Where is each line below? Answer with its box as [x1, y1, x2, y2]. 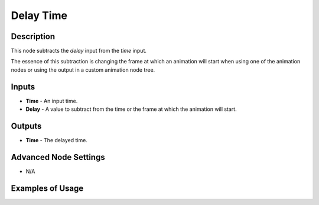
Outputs [11, 121, 42, 131]
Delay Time [11, 9, 68, 22]
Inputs [11, 82, 35, 92]
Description [11, 31, 56, 41]
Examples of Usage [11, 183, 84, 193]
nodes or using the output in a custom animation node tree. [11, 66, 155, 73]
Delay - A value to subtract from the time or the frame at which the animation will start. [25, 105, 237, 113]
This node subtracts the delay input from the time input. [11, 47, 147, 55]
